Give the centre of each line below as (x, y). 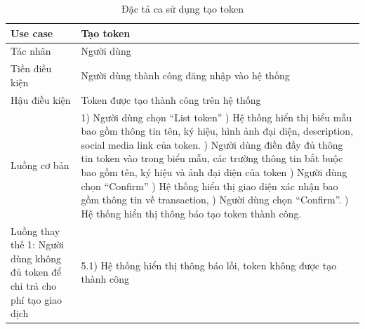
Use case (32, 33)
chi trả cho (34, 285)
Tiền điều (31, 68)
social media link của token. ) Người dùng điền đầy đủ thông (212, 144)
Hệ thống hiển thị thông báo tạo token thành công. (191, 213)
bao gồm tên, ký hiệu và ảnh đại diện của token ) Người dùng (214, 172)
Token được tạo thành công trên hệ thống (171, 99)
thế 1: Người (37, 244)
